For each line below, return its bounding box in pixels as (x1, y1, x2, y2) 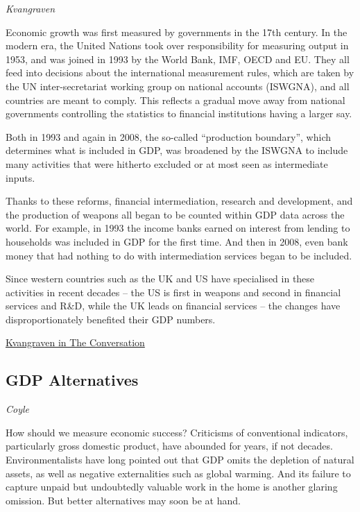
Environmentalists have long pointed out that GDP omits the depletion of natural (6, 452, 354, 467)
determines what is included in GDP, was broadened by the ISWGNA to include (6, 143, 348, 157)
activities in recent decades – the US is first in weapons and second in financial (6, 284, 341, 299)
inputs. (6, 170, 35, 185)
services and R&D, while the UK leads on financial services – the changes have (6, 298, 341, 313)
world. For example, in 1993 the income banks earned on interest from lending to (6, 221, 350, 235)
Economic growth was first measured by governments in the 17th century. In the (6, 24, 348, 39)
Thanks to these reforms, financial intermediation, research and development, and (6, 194, 353, 208)
